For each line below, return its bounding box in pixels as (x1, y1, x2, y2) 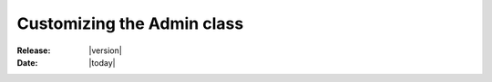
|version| (88, 45, 122, 56)
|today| (88, 57, 116, 68)
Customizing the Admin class (16, 14, 244, 33)
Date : (16, 57, 38, 68)
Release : (16, 45, 51, 56)
